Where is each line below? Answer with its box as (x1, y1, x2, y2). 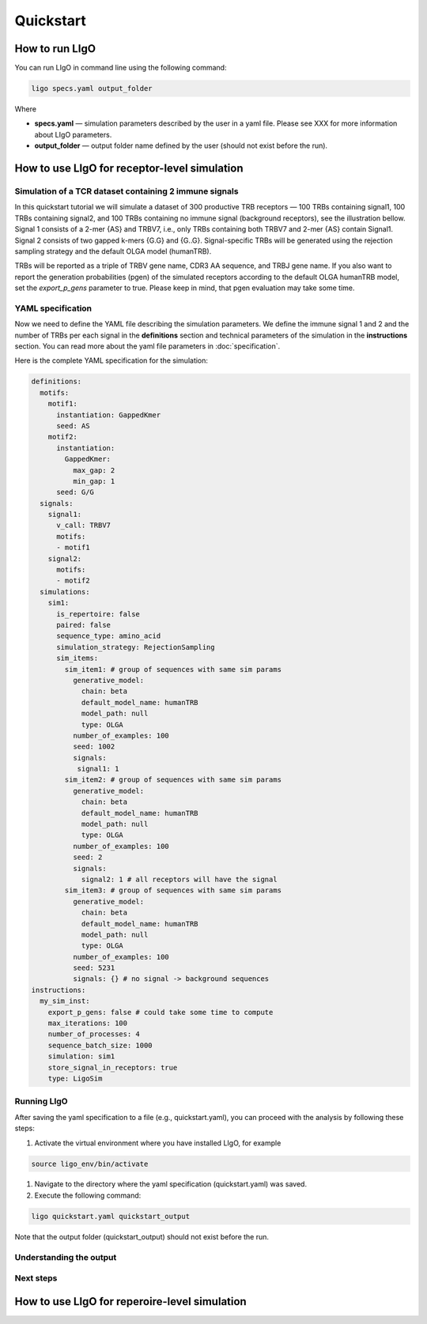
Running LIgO (14, 1096, 68, 1107)
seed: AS (56, 421, 90, 430)
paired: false (56, 621, 111, 629)
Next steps (14, 1273, 58, 1284)
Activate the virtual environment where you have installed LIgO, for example (34, 1138, 282, 1148)
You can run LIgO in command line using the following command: (14, 63, 227, 73)
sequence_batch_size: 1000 (47, 1040, 153, 1050)
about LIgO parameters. (34, 130, 112, 139)
